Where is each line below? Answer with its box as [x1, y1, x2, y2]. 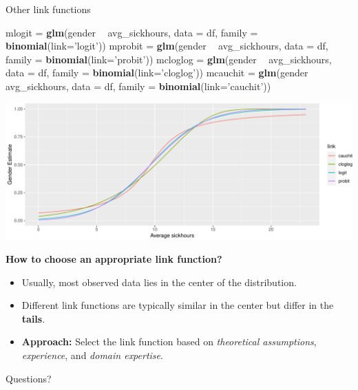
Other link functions [6, 2, 91, 16]
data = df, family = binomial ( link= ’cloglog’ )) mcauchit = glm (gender [6, 65, 308, 80]
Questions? [6, 371, 52, 385]
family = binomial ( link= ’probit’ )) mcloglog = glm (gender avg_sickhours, [6, 52, 332, 66]
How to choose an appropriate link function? [6, 252, 222, 266]
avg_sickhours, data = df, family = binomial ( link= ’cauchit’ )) [6, 78, 271, 93]
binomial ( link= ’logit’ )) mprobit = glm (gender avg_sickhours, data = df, [6, 39, 328, 53]
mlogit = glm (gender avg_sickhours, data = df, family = [6, 25, 258, 39]
